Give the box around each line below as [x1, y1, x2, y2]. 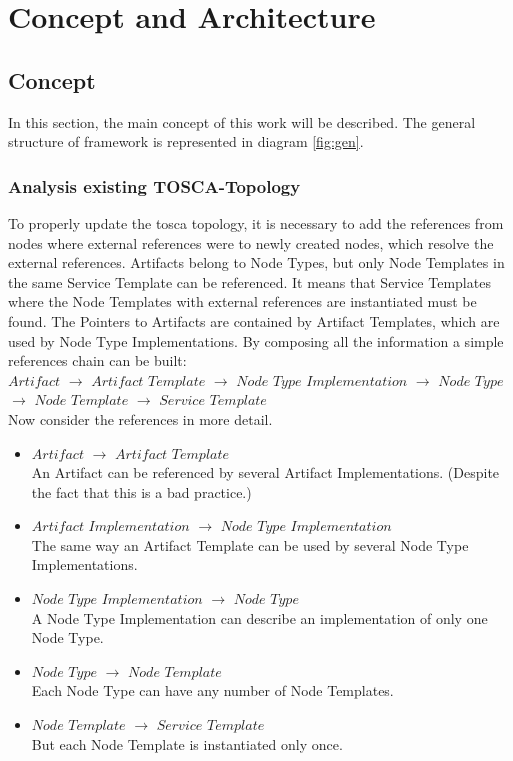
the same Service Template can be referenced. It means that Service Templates [8, 271, 491, 292]
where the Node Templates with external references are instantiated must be [8, 291, 477, 312]
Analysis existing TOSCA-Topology [8, 173, 301, 198]
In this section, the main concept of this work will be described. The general [8, 111, 476, 132]
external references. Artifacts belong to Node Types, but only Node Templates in [8, 252, 505, 273]
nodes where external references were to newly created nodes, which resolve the [8, 232, 494, 253]
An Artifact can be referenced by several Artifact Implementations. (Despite [31, 462, 500, 483]
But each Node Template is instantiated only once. [31, 733, 343, 754]
